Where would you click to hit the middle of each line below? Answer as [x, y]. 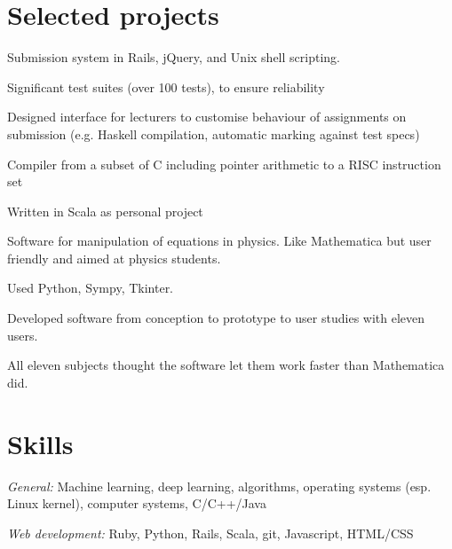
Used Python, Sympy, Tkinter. [91, 288]
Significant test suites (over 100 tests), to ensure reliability [166, 86]
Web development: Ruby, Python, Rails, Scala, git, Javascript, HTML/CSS [210, 533]
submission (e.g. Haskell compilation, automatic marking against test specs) [214, 133]
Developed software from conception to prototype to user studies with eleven [216, 318]
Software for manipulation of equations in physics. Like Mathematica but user [219, 241]
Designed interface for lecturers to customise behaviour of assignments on [207, 117]
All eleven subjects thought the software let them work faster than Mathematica [226, 365]
